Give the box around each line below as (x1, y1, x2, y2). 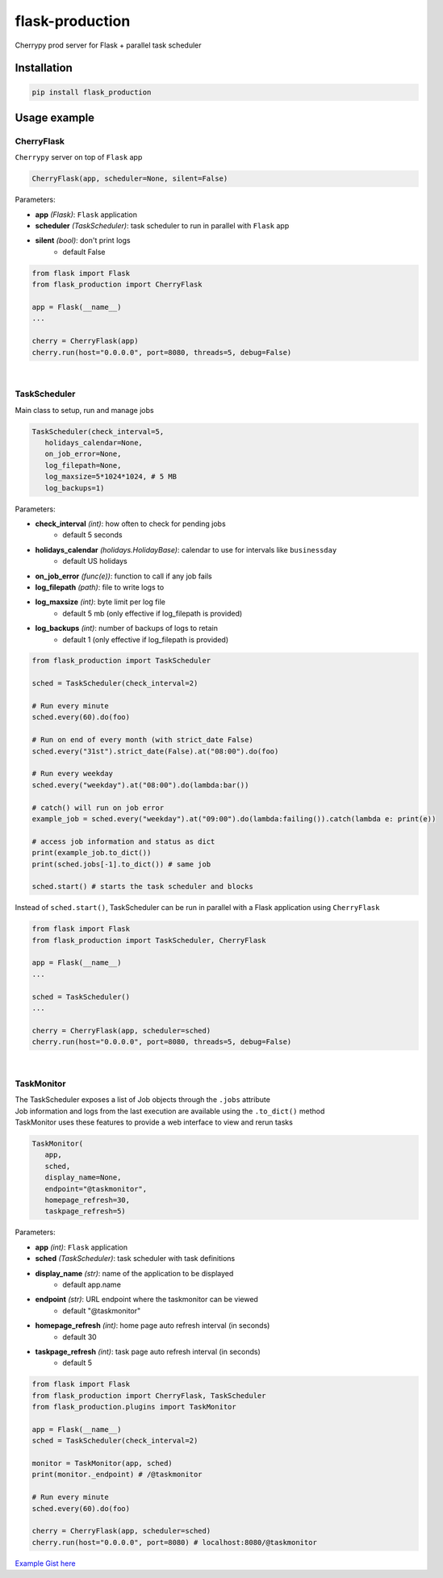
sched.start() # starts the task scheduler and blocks (31, 882, 253, 891)
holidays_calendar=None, (44, 438, 143, 448)
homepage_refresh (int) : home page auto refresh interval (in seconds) (35, 1321, 270, 1330)
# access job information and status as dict (31, 837, 215, 846)
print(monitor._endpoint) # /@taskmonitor (31, 1470, 203, 1480)
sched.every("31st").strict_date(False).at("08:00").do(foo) (31, 746, 279, 756)
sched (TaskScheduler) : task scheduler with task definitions (35, 1254, 236, 1263)
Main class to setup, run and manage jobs (15, 405, 154, 415)
